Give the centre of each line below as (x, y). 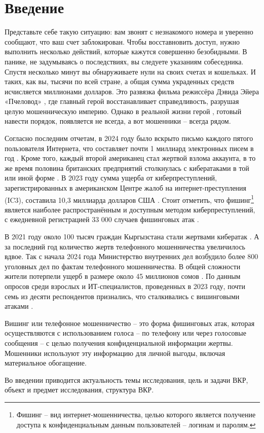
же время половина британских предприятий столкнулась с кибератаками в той (127, 168)
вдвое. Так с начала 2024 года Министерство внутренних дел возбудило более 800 (131, 256)
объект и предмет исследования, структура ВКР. (79, 390)
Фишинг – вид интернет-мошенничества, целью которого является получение (136, 414)
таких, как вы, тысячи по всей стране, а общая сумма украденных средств (120, 81)
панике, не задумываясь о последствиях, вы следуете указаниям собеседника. (124, 61)
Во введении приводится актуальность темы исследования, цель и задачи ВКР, (126, 380)
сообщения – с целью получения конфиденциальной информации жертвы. (119, 343)
